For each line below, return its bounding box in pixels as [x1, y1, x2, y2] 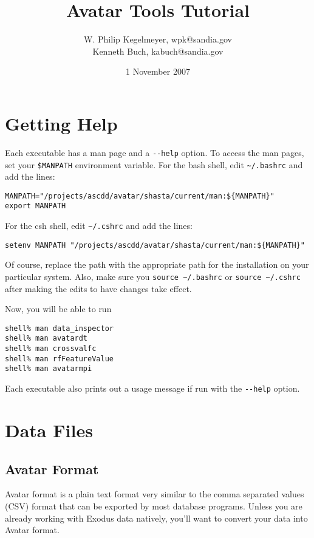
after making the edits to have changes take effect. [5, 282, 192, 295]
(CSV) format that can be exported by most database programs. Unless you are [5, 499, 302, 512]
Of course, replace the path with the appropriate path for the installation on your [5, 258, 309, 271]
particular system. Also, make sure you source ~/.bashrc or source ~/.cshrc [5, 270, 301, 282]
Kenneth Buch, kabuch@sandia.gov [92, 44, 224, 57]
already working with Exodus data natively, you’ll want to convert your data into [5, 511, 308, 524]
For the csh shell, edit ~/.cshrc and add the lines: [5, 219, 193, 232]
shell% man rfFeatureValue [5, 354, 114, 363]
